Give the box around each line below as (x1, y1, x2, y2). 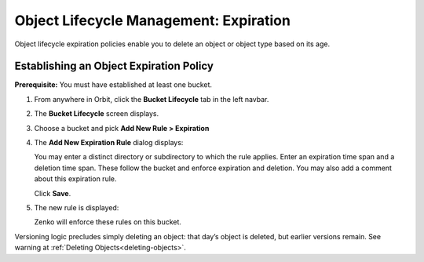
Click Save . (34, 188, 71, 198)
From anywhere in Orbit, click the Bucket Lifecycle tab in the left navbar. (34, 94, 269, 104)
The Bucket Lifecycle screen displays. (34, 109, 159, 118)
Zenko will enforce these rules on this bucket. (34, 217, 182, 227)
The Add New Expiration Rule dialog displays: (34, 138, 184, 147)
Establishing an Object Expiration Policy (14, 60, 214, 73)
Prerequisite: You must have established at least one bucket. (14, 80, 212, 89)
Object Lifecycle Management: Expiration (14, 12, 291, 29)
